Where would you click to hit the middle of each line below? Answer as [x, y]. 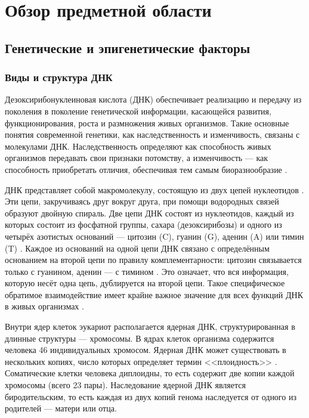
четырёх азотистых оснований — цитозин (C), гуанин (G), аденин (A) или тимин [154, 236]
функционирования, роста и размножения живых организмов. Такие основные [147, 123]
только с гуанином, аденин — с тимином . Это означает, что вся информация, [147, 271]
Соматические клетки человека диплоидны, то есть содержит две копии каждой [150, 373]
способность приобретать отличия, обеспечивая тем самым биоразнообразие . [146, 169]
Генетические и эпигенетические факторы [128, 47]
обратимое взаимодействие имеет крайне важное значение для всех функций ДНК [154, 294]
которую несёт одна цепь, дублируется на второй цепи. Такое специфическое [145, 283]
